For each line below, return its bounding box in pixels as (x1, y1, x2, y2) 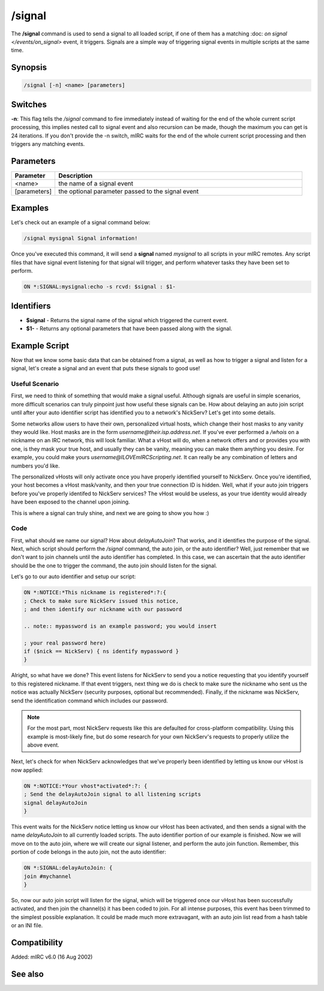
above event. (27, 741, 59, 749)
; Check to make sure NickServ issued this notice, (23, 597, 179, 604)
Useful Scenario (11, 380, 59, 388)
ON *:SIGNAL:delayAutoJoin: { (23, 864, 113, 872)
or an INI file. (11, 922, 43, 929)
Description (58, 171, 93, 179)
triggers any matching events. (11, 140, 85, 147)
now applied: (11, 766, 43, 774)
